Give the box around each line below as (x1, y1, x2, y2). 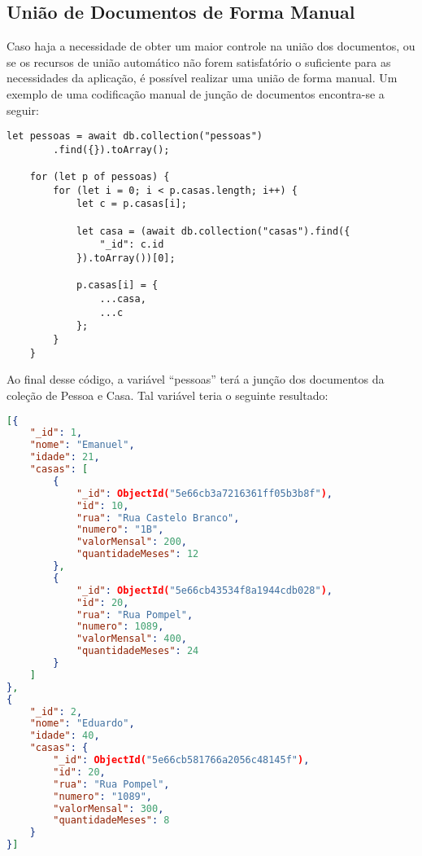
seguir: (7, 101, 39, 118)
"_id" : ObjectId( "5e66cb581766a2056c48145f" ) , (53, 754, 310, 766)
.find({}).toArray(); (53, 143, 170, 156)
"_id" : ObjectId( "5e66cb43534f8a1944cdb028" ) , (76, 584, 333, 596)
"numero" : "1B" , (76, 524, 164, 536)
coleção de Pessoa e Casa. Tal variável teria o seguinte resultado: (7, 386, 328, 403)
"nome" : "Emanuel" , (29, 439, 135, 451)
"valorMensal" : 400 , (76, 633, 187, 645)
